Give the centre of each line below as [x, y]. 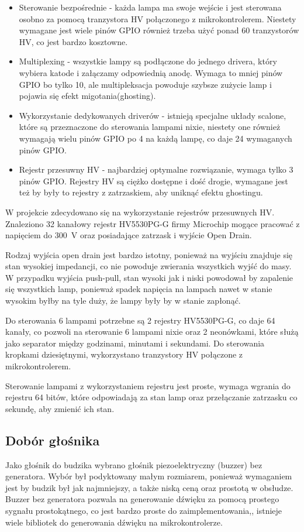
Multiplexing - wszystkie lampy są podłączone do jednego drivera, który [148, 61]
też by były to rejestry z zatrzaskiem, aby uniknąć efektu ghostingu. [141, 192]
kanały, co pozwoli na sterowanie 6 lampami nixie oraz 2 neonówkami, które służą [152, 332]
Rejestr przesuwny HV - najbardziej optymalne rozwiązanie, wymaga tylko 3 [156, 169]
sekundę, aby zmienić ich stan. [60, 408]
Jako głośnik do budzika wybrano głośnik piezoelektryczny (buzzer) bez [134, 464]
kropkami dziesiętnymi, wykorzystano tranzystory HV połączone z [124, 354]
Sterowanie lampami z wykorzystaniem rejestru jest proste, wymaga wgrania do [148, 385]
